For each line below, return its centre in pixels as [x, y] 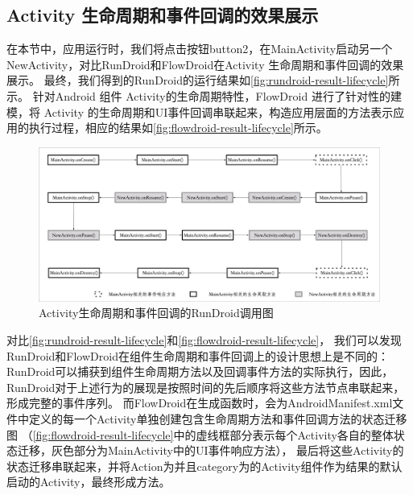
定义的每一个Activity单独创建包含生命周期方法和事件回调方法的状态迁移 [218, 419]
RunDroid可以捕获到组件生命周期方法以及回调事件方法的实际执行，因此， [200, 371]
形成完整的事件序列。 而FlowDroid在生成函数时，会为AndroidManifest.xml [200, 403]
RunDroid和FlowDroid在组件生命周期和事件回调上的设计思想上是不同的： [198, 355]
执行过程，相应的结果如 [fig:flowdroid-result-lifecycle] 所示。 [178, 128]
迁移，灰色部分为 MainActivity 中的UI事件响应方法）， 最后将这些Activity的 [211, 450]
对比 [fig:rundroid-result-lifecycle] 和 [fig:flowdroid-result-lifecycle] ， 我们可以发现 [204, 340]
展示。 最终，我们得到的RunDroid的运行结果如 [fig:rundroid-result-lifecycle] [198, 80]
